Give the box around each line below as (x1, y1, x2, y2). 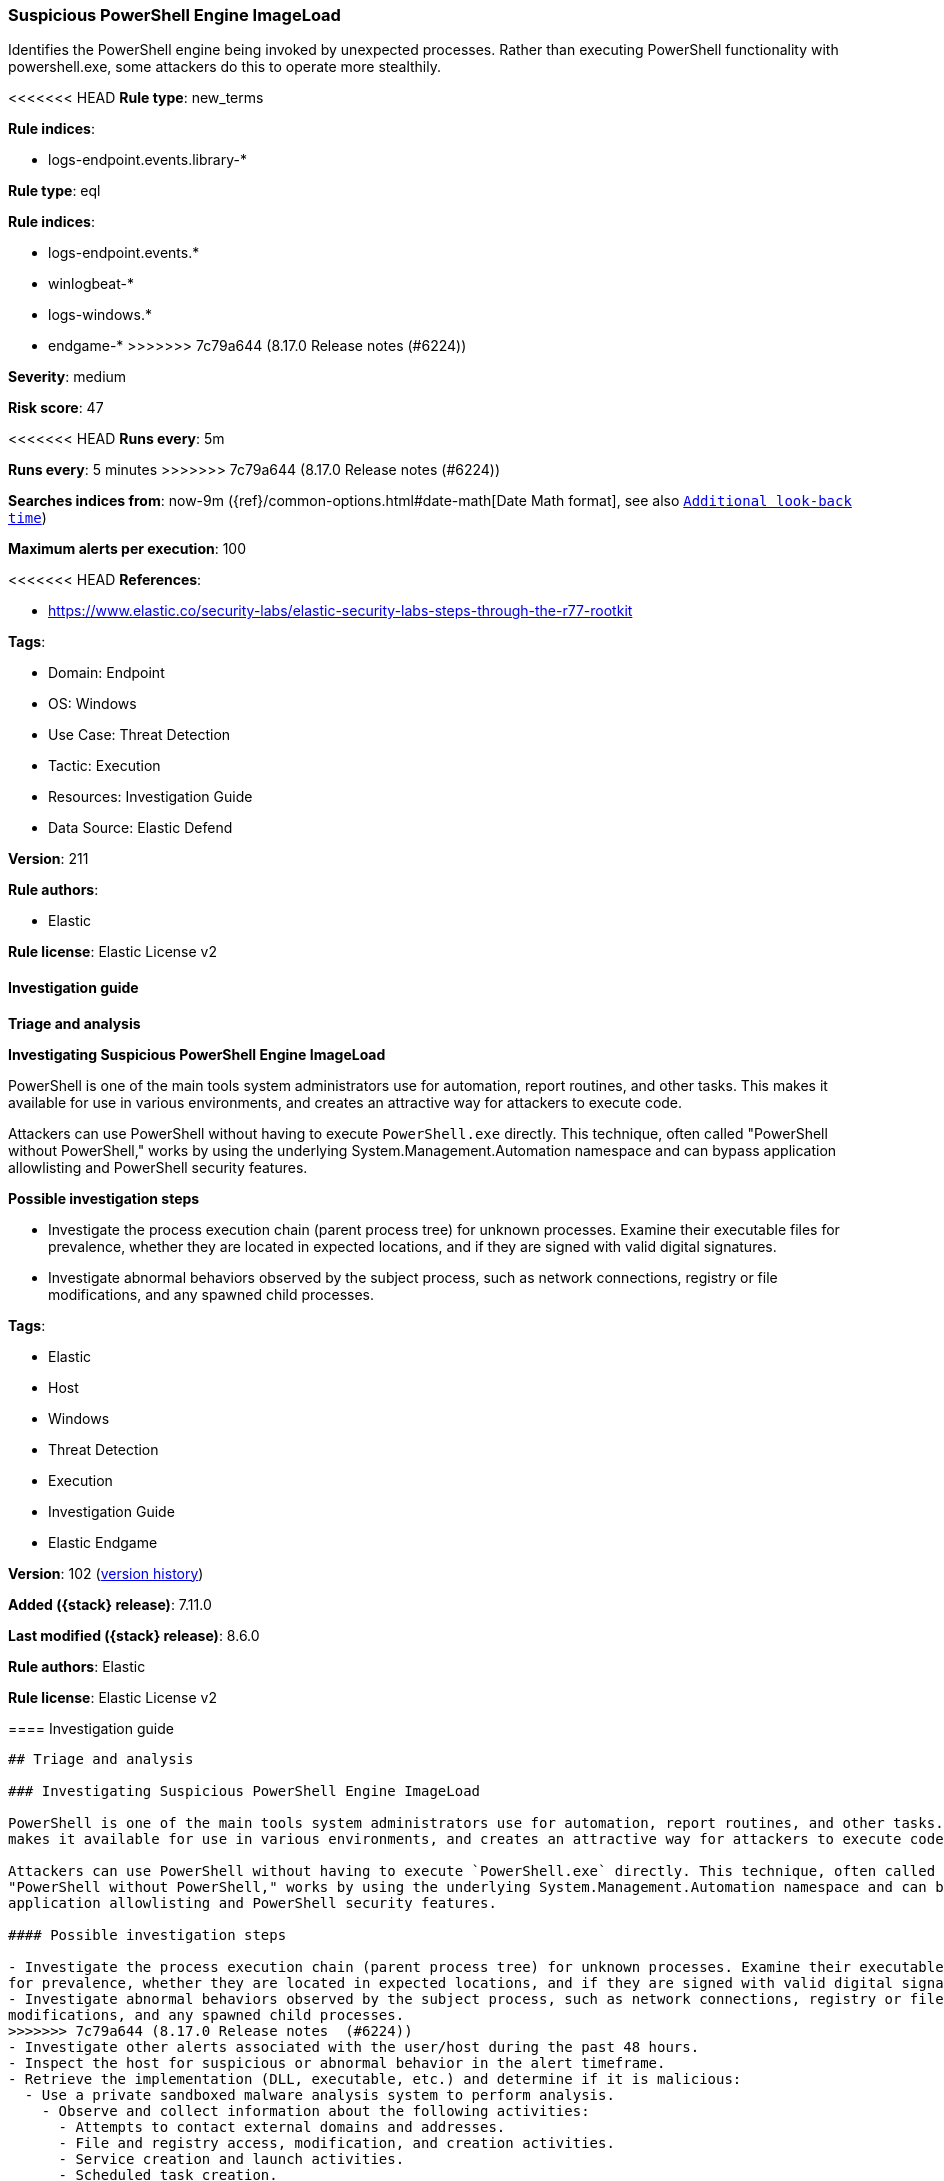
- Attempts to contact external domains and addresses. (58, 2118, 506, 2135)
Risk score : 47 (8, 399, 104, 417)
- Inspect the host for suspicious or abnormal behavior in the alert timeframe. (8, 2054, 666, 2071)
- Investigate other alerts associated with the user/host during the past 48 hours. (8, 2038, 700, 2055)
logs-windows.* (48, 306, 152, 324)
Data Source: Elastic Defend (48, 819, 233, 837)
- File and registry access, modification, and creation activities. (58, 2134, 615, 2151)
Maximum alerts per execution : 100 (8, 540, 247, 558)
